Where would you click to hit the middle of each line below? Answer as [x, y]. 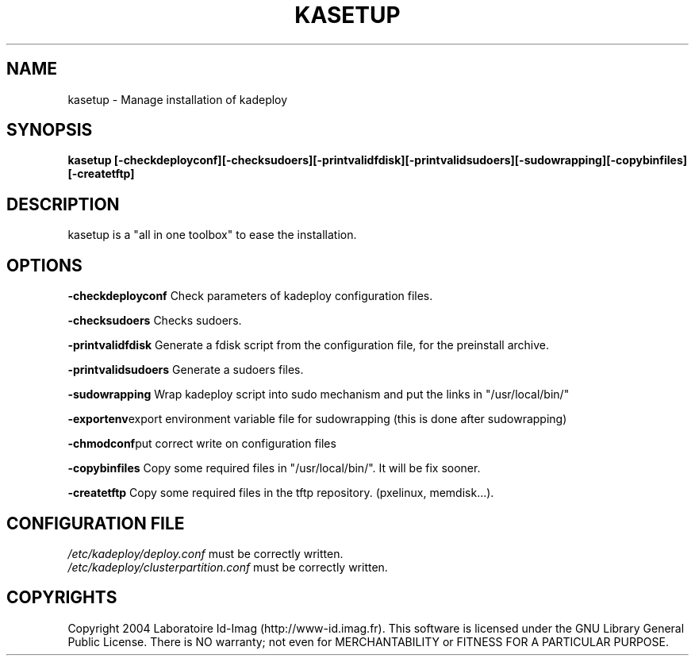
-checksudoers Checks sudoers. [155, 321]
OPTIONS [44, 265]
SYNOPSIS [50, 130]
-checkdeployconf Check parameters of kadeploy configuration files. [250, 296]
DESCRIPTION [63, 204]
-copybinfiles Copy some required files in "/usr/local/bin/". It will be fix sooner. [274, 468]
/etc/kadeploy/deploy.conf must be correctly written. [205, 553]
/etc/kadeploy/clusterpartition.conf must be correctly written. [228, 567]
